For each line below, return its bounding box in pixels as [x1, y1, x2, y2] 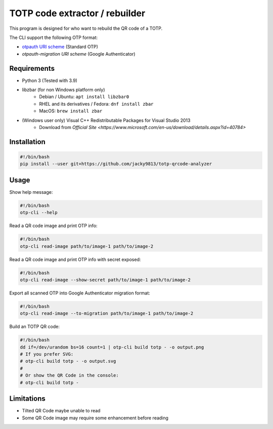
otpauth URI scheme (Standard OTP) [22, 44, 99, 50]
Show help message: [9, 189, 53, 195]
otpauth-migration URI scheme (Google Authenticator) [22, 51, 136, 57]
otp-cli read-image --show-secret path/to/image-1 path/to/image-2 [20, 277, 191, 283]
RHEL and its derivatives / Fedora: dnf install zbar [39, 101, 154, 107]
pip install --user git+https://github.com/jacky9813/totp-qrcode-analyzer [20, 161, 212, 167]
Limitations [9, 395, 45, 403]
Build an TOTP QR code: [9, 324, 60, 330]
